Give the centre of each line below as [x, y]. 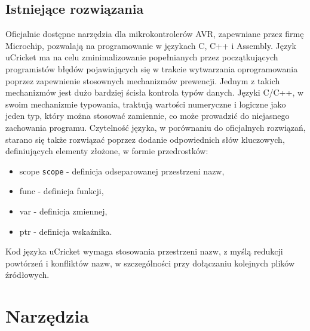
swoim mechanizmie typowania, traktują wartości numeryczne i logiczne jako [146, 104]
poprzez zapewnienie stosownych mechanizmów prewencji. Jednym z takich [143, 80]
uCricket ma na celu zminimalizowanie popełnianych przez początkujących [142, 57]
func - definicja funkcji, [62, 191]
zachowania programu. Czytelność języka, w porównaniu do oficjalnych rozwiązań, [156, 127]
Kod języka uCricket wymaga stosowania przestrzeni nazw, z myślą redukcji [144, 251]
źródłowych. [27, 275]
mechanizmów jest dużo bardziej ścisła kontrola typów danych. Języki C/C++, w [155, 92]
